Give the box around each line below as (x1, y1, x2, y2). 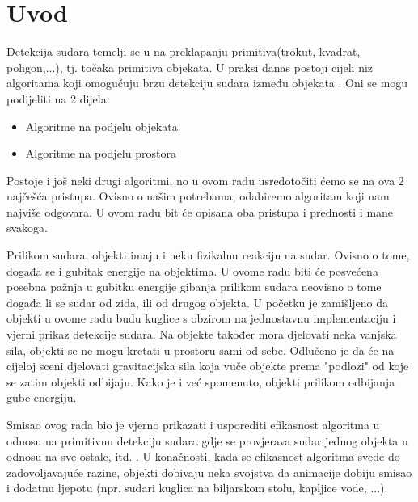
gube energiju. (6, 389, 77, 406)
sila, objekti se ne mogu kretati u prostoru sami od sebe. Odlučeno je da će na (6, 341, 395, 358)
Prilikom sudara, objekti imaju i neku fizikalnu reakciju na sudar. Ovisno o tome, (6, 247, 410, 264)
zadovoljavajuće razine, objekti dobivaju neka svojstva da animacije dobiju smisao (6, 463, 412, 480)
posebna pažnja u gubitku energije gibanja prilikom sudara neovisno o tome (6, 278, 382, 295)
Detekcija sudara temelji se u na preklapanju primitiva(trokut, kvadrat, (6, 43, 361, 60)
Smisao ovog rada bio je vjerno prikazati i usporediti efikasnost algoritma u (6, 416, 380, 432)
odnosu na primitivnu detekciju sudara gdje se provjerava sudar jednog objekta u (6, 432, 408, 449)
